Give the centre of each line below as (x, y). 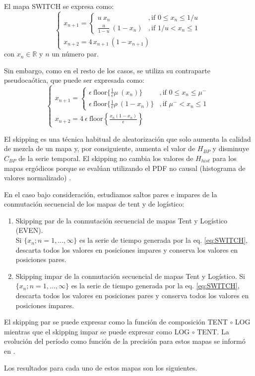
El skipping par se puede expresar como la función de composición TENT (116, 322)
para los (224, 158)
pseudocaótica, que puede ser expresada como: (74, 80)
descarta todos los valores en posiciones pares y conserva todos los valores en (132, 295)
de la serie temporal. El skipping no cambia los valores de (106, 158)
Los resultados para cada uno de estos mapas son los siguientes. (101, 367)
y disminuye (231, 148)
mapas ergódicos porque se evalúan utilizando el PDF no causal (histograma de (125, 168)
